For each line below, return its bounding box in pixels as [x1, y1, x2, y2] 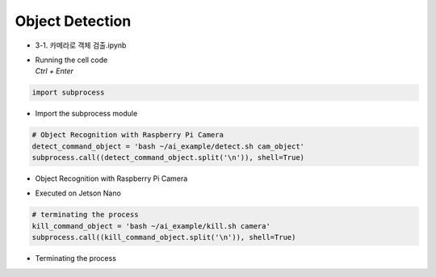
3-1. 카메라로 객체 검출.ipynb [35, 40, 127, 50]
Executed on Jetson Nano [35, 188, 121, 198]
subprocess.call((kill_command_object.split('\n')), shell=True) [31, 233, 296, 242]
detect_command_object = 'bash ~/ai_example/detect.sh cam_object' [31, 141, 305, 151]
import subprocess [31, 88, 105, 97]
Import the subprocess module [35, 109, 138, 119]
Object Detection [15, 12, 132, 30]
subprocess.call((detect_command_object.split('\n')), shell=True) [31, 153, 305, 162]
